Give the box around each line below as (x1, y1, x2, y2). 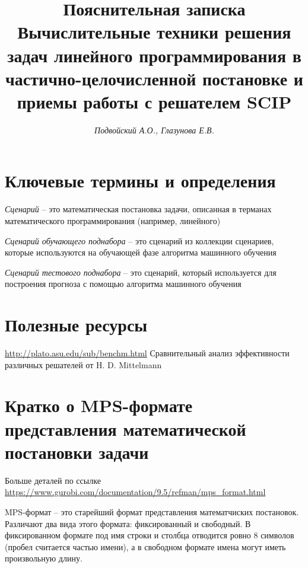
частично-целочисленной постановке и (5, 66, 303, 90)
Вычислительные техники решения (17, 20, 291, 44)
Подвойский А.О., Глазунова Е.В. (94, 123, 214, 136)
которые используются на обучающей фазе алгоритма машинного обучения (5, 246, 277, 259)
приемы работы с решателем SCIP (17, 89, 292, 113)
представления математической (5, 416, 246, 441)
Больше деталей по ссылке (5, 474, 101, 486)
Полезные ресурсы (5, 312, 148, 337)
